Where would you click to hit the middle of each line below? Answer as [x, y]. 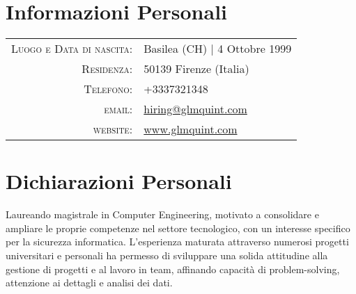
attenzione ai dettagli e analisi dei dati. [89, 283]
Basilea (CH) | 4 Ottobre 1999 [218, 49]
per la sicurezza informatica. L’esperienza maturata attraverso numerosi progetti [177, 242]
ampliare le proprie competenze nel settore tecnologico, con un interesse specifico [178, 228]
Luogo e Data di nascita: [72, 49]
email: [118, 109]
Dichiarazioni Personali [119, 181]
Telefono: [108, 89]
